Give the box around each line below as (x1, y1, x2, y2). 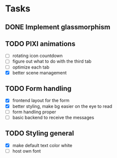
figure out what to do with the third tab (12, 58, 92, 65)
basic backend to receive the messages (12, 114, 95, 120)
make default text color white (12, 142, 73, 148)
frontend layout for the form (12, 97, 70, 103)
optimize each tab (12, 64, 50, 70)
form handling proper (12, 109, 56, 115)
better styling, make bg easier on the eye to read (12, 103, 113, 109)
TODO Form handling (5, 84, 72, 93)
